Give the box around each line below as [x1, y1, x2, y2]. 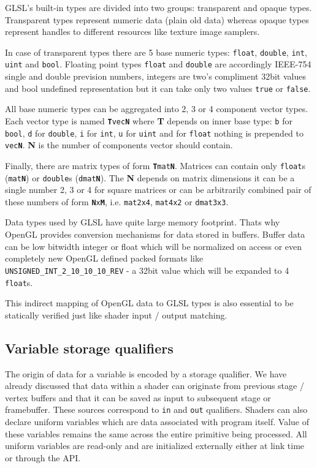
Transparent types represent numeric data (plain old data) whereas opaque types [5, 13, 309, 26]
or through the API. [5, 451, 81, 464]
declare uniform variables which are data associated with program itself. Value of [5, 415, 309, 428]
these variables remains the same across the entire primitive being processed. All [5, 427, 307, 440]
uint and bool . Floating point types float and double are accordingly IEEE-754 [5, 58, 311, 70]
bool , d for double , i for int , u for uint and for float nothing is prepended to [5, 126, 304, 139]
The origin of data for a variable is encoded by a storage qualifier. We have [5, 367, 287, 380]
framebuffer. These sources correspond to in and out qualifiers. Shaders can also [5, 403, 308, 416]
